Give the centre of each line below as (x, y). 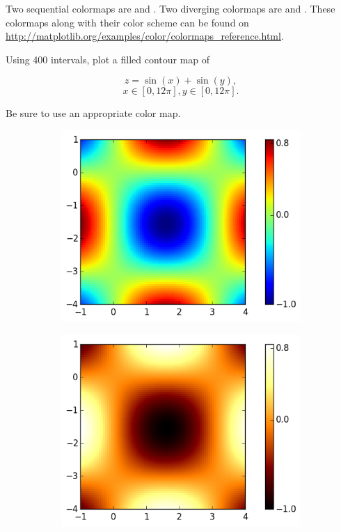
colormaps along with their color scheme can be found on (127, 22)
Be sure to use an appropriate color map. (93, 113)
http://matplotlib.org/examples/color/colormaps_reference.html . (145, 36)
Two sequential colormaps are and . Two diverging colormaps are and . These (170, 8)
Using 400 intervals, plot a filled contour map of (108, 59)
